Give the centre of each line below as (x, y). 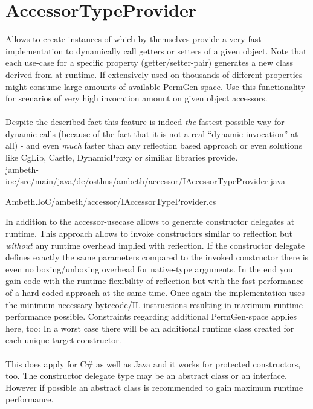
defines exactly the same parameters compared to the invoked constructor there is (157, 257)
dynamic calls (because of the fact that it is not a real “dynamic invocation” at (152, 133)
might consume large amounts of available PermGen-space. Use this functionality (156, 86)
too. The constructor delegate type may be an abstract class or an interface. (146, 375)
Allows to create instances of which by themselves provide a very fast (134, 39)
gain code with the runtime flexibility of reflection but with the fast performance (155, 281)
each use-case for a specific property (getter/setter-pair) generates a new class (149, 63)
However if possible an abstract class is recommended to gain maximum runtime (154, 387)
